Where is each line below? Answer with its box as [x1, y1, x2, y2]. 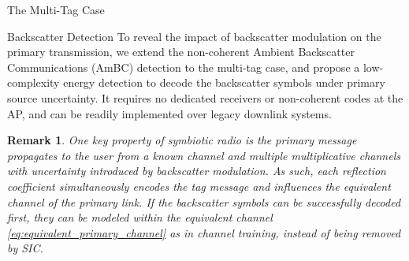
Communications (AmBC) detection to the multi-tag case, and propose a [7, 58, 360, 75]
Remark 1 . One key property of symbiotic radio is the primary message [7, 132, 357, 148]
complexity [7, 74, 60, 91]
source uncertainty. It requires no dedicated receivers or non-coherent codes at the [7, 89, 403, 106]
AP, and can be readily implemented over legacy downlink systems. [7, 105, 332, 121]
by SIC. [7, 240, 43, 256]
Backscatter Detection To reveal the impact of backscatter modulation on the [7, 28, 381, 44]
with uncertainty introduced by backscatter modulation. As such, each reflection [7, 162, 386, 179]
